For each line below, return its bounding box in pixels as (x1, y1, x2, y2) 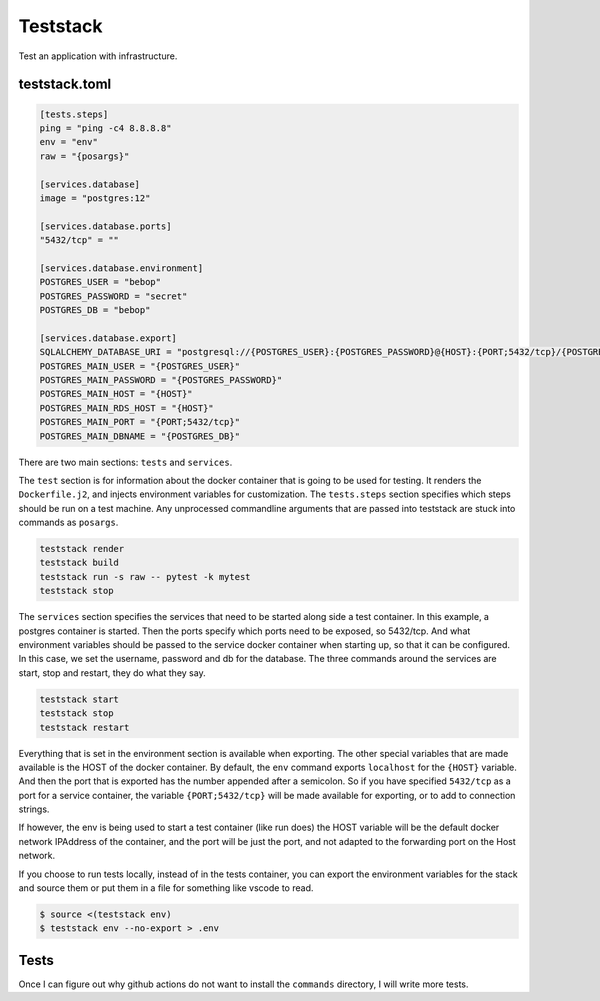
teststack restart (39, 721, 130, 733)
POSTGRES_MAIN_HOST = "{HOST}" (39, 388, 194, 400)
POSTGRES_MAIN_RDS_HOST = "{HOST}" (39, 402, 214, 414)
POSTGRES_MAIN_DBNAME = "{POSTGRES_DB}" (39, 430, 240, 442)
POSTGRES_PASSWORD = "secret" (39, 290, 188, 302)
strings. (18, 803, 50, 815)
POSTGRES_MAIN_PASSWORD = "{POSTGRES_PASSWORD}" (39, 374, 283, 385)
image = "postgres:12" (39, 192, 151, 204)
